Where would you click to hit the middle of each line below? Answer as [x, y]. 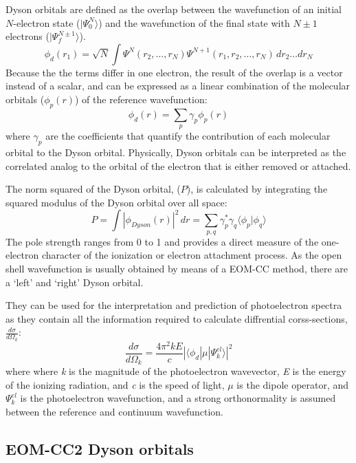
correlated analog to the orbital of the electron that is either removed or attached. [178, 165]
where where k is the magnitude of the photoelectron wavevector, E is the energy [176, 371]
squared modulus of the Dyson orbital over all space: [116, 202]
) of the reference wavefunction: [141, 99]
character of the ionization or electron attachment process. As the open [192, 255]
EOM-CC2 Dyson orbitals [100, 448]
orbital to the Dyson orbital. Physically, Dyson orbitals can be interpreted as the [176, 152]
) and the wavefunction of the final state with [194, 22]
